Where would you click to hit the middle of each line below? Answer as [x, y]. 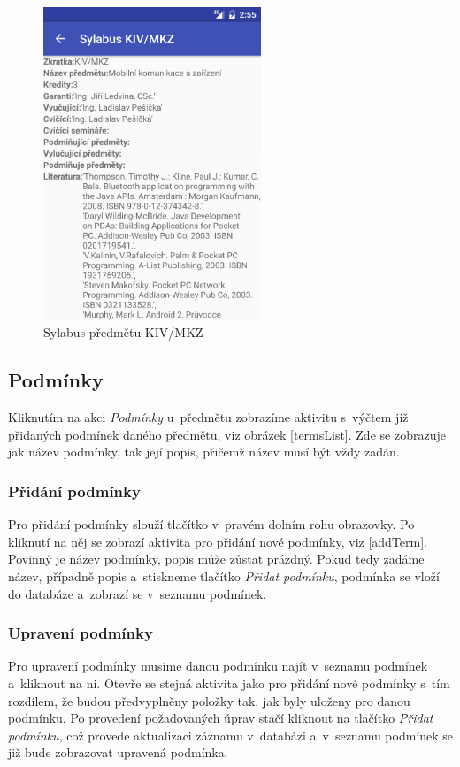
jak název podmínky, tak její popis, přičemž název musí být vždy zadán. [204, 452]
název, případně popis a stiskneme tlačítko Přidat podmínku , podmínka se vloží [224, 575]
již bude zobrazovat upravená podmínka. [118, 752]
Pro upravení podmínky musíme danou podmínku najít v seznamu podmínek [218, 666]
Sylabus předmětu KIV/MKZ [123, 332]
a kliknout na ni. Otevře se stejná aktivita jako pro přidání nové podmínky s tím [229, 683]
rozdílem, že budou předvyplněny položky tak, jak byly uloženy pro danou [209, 700]
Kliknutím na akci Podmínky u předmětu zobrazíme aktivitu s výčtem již [208, 417]
